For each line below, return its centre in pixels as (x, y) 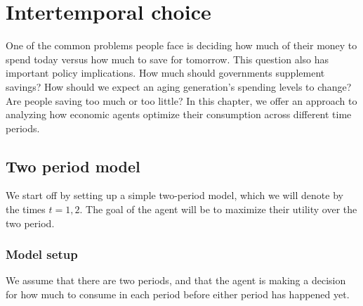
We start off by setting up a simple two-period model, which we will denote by (174, 195)
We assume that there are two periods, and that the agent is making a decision (176, 280)
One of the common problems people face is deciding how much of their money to (181, 45)
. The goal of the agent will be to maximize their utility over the (218, 209)
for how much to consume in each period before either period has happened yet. (178, 294)
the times (26, 209)
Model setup (42, 254)
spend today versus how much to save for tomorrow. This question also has (167, 59)
